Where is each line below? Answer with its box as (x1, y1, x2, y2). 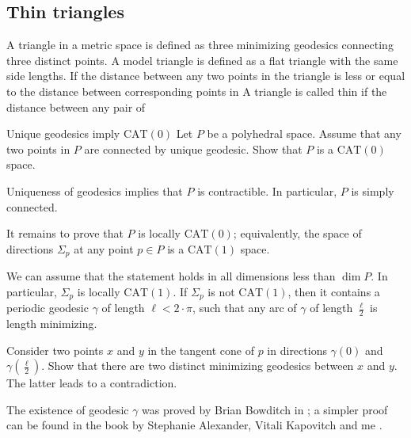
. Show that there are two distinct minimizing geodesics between (41, 357, 354, 374)
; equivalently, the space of (233, 225, 362, 242)
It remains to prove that (6, 225, 124, 242)
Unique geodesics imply (6, 125, 120, 142)
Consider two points (6, 341, 104, 358)
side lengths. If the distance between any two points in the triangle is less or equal (6, 67, 405, 84)
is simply (351, 182, 394, 199)
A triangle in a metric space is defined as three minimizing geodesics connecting (6, 36, 394, 53)
